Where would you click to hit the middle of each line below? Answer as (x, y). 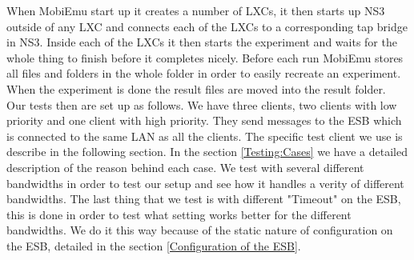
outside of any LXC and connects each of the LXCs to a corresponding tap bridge (207, 26)
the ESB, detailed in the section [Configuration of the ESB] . (154, 245)
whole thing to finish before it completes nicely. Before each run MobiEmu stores (205, 57)
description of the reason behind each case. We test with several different (185, 167)
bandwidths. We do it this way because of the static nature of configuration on (200, 230)
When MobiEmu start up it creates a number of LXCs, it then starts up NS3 (196, 10)
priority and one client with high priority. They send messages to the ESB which (204, 120)
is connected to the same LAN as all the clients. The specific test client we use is (205, 136)
